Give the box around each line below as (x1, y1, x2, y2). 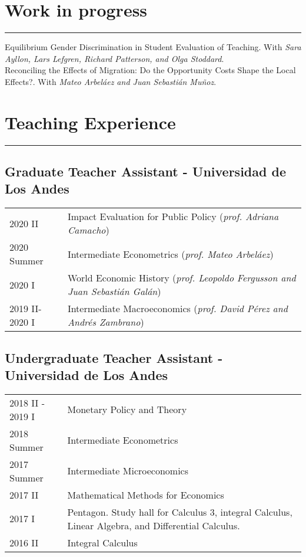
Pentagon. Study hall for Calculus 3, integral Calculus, (67, 504, 292, 519)
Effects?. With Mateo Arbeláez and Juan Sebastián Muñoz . (5, 75, 217, 87)
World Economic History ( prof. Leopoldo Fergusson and (67, 271, 296, 285)
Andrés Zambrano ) (67, 315, 144, 329)
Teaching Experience (5, 110, 176, 134)
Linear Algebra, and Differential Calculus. (67, 518, 240, 532)
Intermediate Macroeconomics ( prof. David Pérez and (67, 302, 288, 316)
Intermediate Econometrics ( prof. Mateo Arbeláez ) (67, 247, 274, 261)
